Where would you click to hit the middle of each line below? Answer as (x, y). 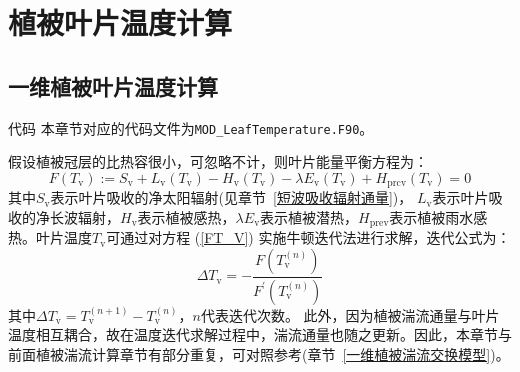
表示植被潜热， (309, 216)
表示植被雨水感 (438, 216)
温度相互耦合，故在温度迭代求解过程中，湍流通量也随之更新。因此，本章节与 (260, 334)
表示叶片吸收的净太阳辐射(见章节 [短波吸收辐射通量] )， (231, 197)
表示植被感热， (186, 216)
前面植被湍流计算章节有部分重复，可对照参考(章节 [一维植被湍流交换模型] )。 (259, 353)
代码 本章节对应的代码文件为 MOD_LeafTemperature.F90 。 (191, 127)
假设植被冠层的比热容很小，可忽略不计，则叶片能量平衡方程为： (218, 161)
